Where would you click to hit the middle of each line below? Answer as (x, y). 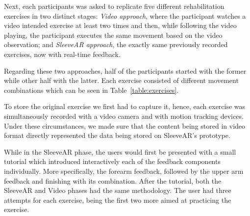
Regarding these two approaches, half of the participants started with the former (125, 70)
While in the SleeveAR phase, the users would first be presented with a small (120, 151)
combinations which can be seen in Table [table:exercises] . (91, 90)
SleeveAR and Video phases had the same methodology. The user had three (118, 190)
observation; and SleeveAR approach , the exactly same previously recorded (116, 44)
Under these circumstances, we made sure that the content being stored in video (125, 125)
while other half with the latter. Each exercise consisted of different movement (121, 80)
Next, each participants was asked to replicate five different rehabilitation (114, 6)
